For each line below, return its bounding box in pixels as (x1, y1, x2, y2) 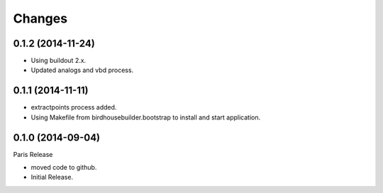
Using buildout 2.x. (30, 57, 87, 65)
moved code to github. (30, 163, 97, 172)
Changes (13, 11, 67, 26)
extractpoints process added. (30, 103, 117, 112)
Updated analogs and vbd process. (30, 66, 134, 74)
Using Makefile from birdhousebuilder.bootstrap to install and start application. (30, 113, 261, 122)
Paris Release (13, 150, 53, 158)
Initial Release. (30, 173, 74, 182)
